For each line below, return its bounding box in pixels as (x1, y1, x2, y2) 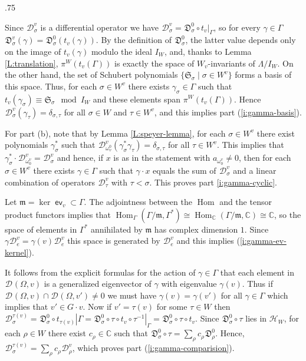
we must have (107, 289, 157, 301)
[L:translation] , (5, 57, 58, 69)
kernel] (5, 246, 29, 258)
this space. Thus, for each (5, 80, 97, 92)
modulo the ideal (91, 45, 153, 57)
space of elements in (5, 223, 77, 235)
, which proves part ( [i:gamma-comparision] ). (72, 342, 235, 354)
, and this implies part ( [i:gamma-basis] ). (154, 105, 302, 118)
